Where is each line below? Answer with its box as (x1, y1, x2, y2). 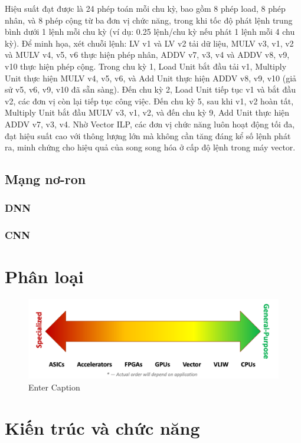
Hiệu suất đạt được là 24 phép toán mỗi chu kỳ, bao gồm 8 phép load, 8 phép (5, 2, 286, 14)
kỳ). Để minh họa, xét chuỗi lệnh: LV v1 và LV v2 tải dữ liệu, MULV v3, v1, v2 (5, 37, 294, 49)
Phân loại (5, 264, 84, 288)
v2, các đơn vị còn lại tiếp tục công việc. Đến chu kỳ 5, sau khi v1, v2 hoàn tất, (5, 94, 294, 107)
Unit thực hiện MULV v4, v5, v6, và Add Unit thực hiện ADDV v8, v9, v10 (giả (5, 71, 297, 84)
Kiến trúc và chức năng (5, 415, 200, 439)
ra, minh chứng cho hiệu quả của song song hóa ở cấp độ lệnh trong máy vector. (5, 141, 296, 153)
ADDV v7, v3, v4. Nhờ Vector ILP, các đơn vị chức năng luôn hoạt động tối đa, (5, 117, 295, 130)
